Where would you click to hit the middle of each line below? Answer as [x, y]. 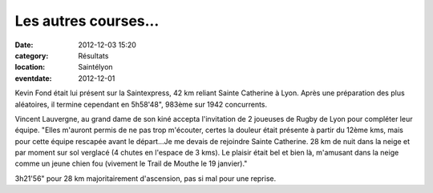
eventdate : [33, 78]
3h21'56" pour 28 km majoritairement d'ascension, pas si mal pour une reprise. [146, 178]
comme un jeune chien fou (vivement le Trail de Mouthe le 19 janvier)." [131, 163]
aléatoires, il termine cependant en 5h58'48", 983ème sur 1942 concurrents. [141, 104]
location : [30, 67]
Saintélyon [95, 67]
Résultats [93, 55]
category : [32, 55]
